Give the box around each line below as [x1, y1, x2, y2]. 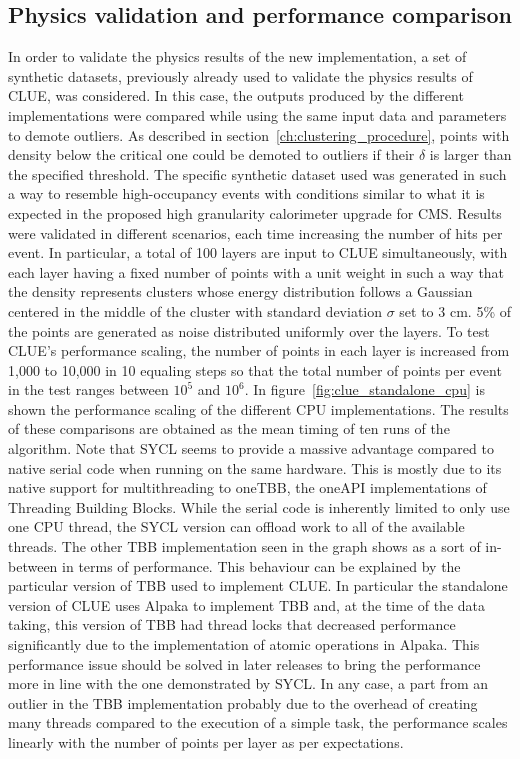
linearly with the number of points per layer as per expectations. [8, 731, 404, 752]
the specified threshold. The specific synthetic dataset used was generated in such [8, 163, 507, 184]
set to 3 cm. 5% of [399, 300, 511, 321]
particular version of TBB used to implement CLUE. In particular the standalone [8, 575, 508, 596]
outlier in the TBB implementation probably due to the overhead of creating [8, 692, 478, 713]
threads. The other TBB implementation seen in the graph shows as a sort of [8, 536, 481, 557]
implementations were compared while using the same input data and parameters [8, 104, 507, 125]
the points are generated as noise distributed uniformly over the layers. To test [8, 320, 490, 341]
